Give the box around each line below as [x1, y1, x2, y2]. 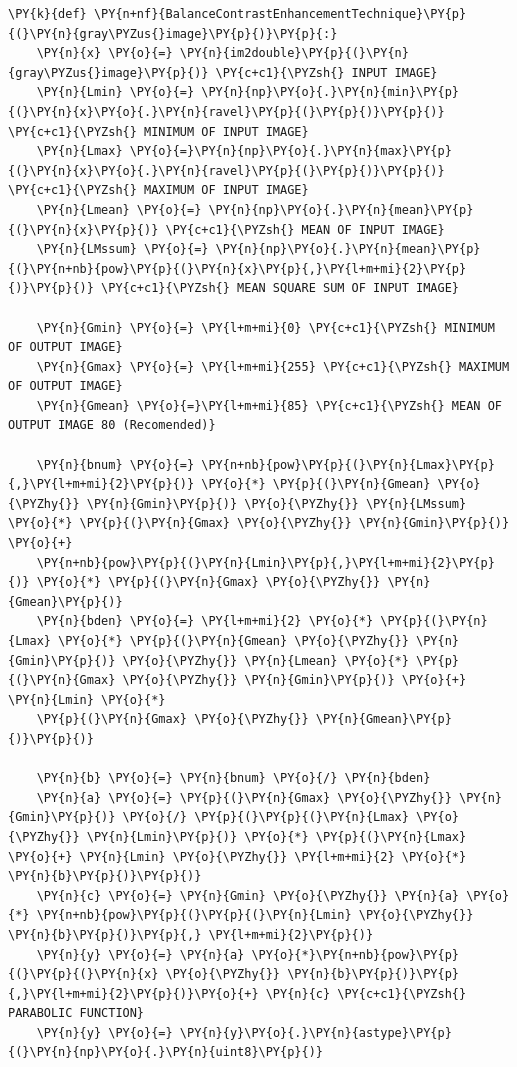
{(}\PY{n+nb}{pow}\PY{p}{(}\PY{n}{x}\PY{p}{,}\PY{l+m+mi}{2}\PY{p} [8, 261, 467, 276]
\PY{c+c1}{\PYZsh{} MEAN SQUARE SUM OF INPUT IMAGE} [101, 281, 460, 296]
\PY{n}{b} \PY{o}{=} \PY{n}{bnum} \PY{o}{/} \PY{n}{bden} [36, 771, 431, 786]
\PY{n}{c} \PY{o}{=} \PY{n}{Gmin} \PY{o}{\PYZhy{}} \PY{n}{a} [36, 888, 460, 903]
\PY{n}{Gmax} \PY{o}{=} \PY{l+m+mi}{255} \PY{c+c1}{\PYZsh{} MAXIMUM [36, 359, 510, 374]
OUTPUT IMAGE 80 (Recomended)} [8, 418, 216, 433]
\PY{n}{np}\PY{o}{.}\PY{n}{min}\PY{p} [201, 85, 460, 100]
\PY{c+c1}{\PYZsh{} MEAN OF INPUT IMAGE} [165, 222, 445, 237]
